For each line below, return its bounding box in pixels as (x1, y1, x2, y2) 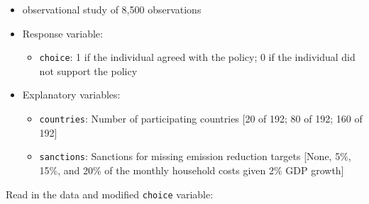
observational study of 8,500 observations (22, 2, 202, 16)
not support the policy (39, 63, 138, 78)
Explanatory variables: (22, 87, 121, 102)
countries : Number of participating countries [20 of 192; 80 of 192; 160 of (39, 111, 363, 126)
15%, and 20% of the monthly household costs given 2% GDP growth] (39, 162, 344, 177)
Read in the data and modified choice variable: (6, 186, 214, 201)
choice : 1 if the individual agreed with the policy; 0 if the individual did (39, 50, 356, 64)
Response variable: (22, 25, 103, 40)
